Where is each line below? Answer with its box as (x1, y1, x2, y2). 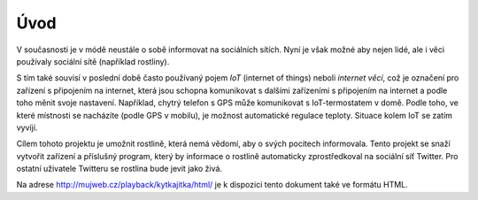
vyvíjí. (16, 122, 38, 133)
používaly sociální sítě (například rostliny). (16, 56, 170, 66)
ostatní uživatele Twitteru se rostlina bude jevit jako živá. (16, 164, 223, 174)
